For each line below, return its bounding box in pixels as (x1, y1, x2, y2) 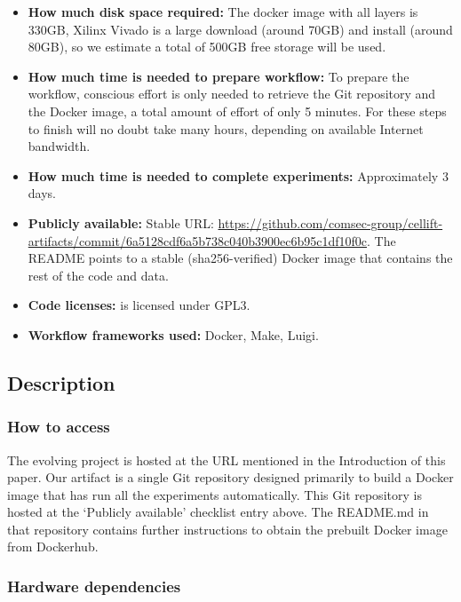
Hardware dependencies (7, 574, 181, 597)
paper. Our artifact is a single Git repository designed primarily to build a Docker (7, 468, 454, 487)
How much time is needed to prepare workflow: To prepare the (28, 67, 409, 85)
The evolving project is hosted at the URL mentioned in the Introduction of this (7, 450, 446, 469)
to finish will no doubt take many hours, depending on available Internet (28, 119, 424, 138)
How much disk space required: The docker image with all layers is (28, 3, 418, 20)
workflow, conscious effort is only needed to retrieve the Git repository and (28, 84, 436, 103)
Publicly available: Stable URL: (28, 213, 214, 232)
